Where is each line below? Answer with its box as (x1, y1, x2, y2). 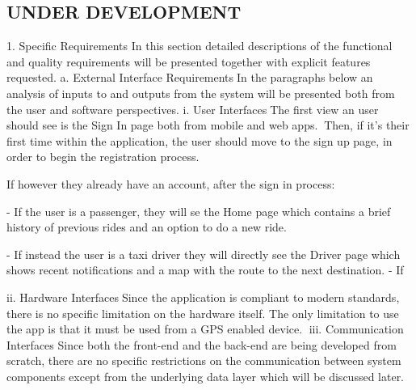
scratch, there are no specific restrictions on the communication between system (6, 352, 401, 369)
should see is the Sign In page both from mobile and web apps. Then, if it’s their (6, 117, 410, 134)
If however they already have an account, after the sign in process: (6, 175, 335, 192)
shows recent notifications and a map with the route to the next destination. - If (6, 261, 404, 278)
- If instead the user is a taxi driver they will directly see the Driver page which (6, 245, 401, 262)
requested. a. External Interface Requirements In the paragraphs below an (6, 69, 373, 86)
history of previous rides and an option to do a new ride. (6, 218, 287, 235)
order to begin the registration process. (6, 148, 200, 165)
